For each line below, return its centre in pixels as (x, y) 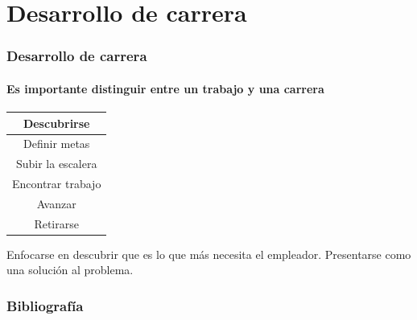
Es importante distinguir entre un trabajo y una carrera (165, 88)
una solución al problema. (70, 270)
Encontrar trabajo (57, 184)
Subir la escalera (56, 164)
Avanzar (56, 203)
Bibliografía (45, 305)
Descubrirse (56, 123)
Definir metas (57, 144)
